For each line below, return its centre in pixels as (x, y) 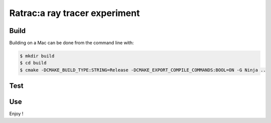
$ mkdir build (37, 56)
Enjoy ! (16, 114)
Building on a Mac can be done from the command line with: (72, 43)
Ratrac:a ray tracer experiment (75, 13)
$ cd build (33, 63)
